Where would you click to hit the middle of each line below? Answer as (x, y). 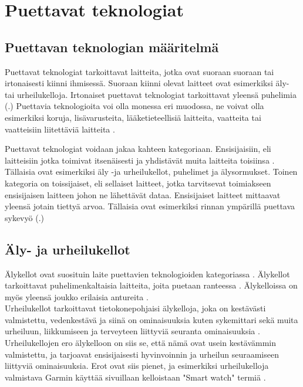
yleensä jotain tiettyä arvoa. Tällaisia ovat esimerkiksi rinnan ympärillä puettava (150, 206)
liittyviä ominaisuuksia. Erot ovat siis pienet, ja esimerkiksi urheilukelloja (137, 366)
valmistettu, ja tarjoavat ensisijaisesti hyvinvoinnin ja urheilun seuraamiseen (142, 354)
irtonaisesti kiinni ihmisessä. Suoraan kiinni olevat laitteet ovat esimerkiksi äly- (147, 83)
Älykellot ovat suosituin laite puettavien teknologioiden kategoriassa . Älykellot (147, 274)
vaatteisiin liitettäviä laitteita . (60, 129)
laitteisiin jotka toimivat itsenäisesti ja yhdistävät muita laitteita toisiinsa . (140, 160)
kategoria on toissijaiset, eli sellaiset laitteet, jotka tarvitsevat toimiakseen (138, 183)
